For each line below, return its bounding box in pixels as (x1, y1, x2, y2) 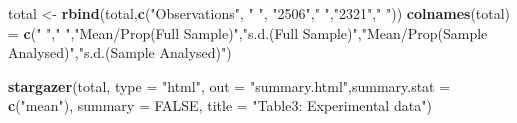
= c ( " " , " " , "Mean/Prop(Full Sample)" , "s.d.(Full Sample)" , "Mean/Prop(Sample (8, 22, 488, 43)
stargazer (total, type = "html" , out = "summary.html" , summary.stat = (8, 75, 451, 96)
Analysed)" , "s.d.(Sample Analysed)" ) (8, 42, 232, 63)
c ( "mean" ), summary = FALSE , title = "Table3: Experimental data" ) (8, 95, 432, 116)
